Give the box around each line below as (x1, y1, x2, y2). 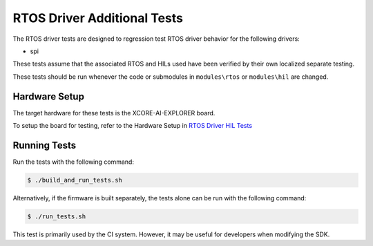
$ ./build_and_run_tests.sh (27, 176, 122, 184)
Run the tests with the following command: (12, 158, 135, 166)
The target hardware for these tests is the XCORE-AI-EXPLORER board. (12, 108, 216, 117)
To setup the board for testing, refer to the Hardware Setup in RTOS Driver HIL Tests (12, 122, 252, 130)
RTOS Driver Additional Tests (12, 10, 183, 26)
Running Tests (12, 139, 76, 151)
